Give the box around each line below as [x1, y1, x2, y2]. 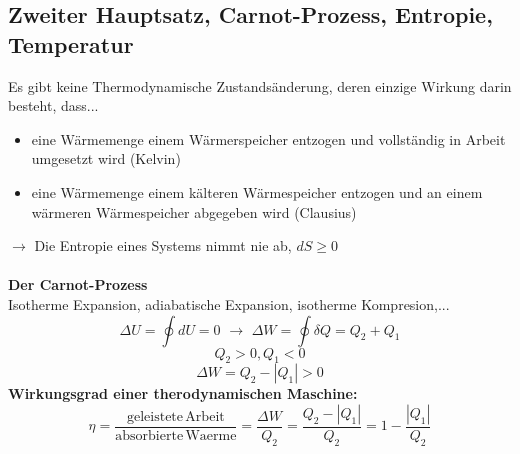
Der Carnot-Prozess [8, 274, 148, 295]
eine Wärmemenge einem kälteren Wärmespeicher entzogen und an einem [31, 181, 483, 202]
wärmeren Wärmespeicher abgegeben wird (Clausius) [31, 201, 357, 222]
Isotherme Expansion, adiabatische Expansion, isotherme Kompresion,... [8, 293, 450, 314]
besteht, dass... [8, 95, 99, 116]
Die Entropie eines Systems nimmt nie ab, [34, 235, 292, 256]
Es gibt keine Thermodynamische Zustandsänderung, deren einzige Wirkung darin [8, 75, 512, 96]
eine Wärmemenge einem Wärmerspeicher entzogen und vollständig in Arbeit [31, 128, 506, 149]
